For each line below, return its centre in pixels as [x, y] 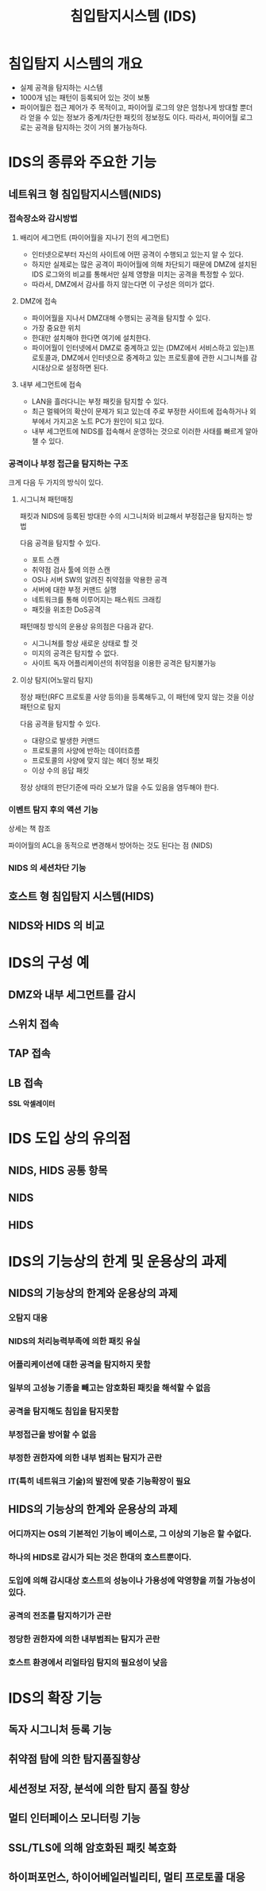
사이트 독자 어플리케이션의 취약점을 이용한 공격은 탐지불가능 [124, 663]
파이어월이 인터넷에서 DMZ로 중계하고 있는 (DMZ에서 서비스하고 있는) [140, 347]
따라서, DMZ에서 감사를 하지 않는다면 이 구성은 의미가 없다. [123, 284]
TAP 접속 [30, 1054]
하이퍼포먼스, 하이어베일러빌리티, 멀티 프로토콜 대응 [127, 1877]
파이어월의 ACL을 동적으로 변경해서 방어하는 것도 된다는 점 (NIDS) [110, 845]
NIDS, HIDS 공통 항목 [58, 1170]
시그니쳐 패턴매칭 [46, 499]
